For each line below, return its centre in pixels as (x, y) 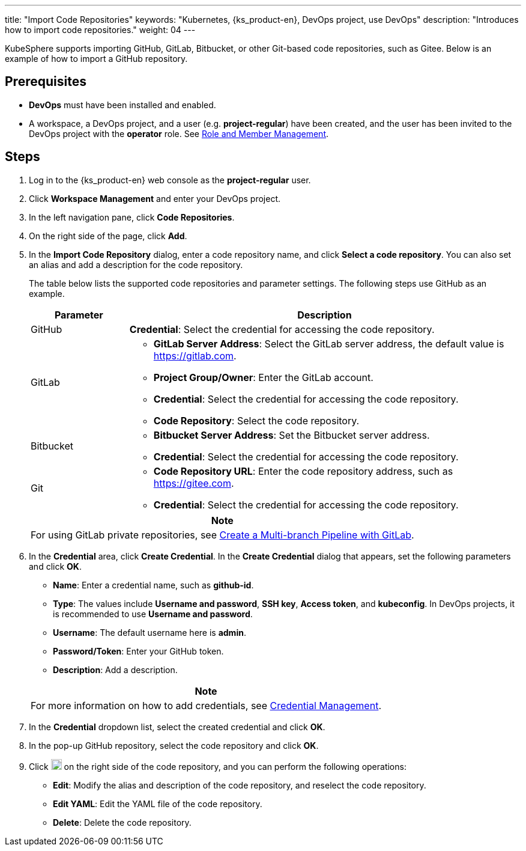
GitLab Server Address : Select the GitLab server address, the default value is (329, 343)
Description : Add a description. (115, 670)
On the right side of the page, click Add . (108, 236)
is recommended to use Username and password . (153, 614)
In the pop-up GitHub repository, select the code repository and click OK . (174, 745)
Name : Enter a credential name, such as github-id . (153, 585)
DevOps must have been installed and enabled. (122, 105)
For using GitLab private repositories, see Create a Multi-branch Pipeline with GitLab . (222, 535)
